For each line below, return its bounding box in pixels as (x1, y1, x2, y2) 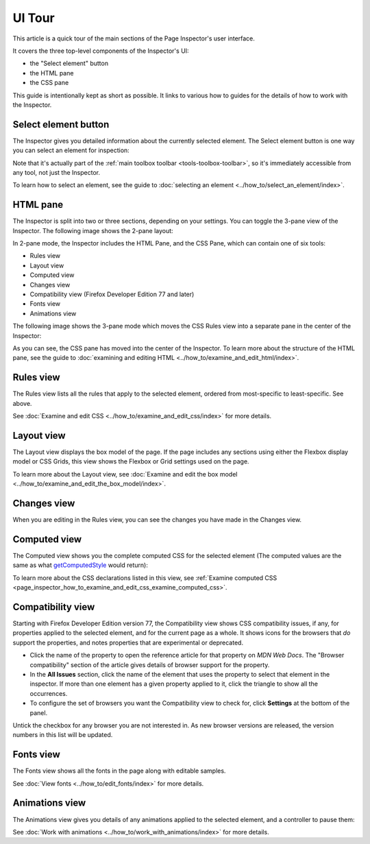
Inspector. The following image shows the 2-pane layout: (12, 226, 174, 234)
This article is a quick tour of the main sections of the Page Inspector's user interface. (12, 34, 255, 43)
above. (12, 399, 32, 407)
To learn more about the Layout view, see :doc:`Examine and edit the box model (12, 470, 238, 478)
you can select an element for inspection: (12, 146, 129, 154)
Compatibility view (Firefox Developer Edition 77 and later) (29, 290, 195, 298)
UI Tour (12, 10, 55, 25)
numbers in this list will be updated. (12, 731, 113, 739)
